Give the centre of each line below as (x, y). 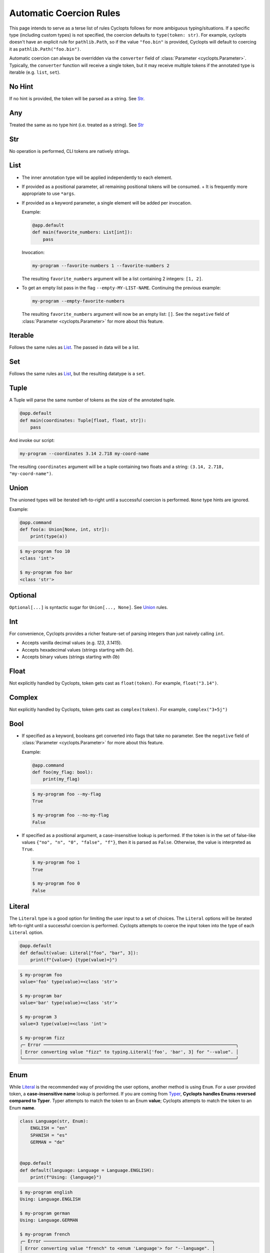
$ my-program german (45, 1213)
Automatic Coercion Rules (65, 13)
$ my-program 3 (38, 1017)
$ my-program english (46, 1192)
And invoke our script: (32, 441)
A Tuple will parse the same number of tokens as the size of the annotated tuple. (92, 400)
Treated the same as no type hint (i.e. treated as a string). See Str (77, 125)
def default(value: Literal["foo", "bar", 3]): (79, 953)
